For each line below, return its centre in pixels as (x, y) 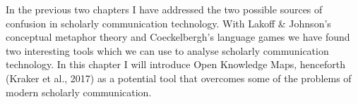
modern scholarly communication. (79, 92)
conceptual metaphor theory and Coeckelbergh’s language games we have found (178, 37)
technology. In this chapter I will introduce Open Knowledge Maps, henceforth (175, 64)
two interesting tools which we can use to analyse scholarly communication (167, 50)
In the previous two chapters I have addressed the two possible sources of (164, 9)
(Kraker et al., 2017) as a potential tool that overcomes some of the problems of (179, 78)
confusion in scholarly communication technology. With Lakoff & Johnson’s (168, 23)
